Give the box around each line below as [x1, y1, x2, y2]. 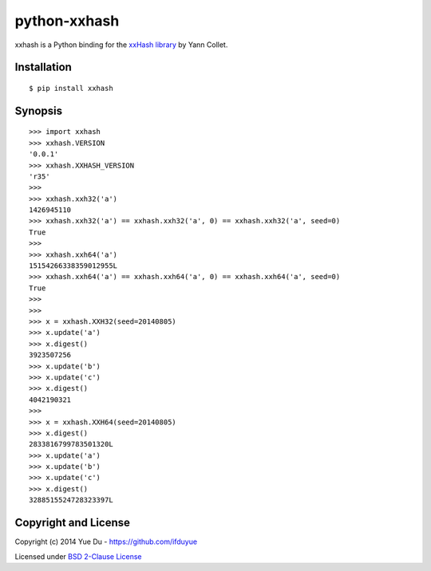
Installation [14, 61, 72, 74]
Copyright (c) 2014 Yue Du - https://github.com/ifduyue [14, 537, 198, 546]
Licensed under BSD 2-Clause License [14, 551, 142, 561]
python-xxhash [14, 12, 120, 30]
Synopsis [14, 104, 63, 117]
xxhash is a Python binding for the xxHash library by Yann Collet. [14, 40, 228, 49]
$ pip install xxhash [29, 84, 113, 93]
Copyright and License [14, 516, 131, 530]
